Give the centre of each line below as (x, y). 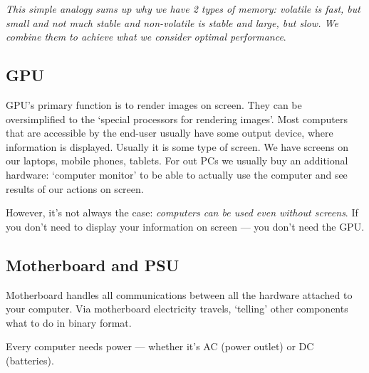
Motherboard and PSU (93, 264)
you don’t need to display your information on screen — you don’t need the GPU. (185, 226)
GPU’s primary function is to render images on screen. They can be (154, 104)
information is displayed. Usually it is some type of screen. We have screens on (177, 146)
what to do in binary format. (69, 322)
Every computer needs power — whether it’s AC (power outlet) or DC (160, 346)
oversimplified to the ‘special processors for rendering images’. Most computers (177, 119)
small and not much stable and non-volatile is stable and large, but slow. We (172, 22)
